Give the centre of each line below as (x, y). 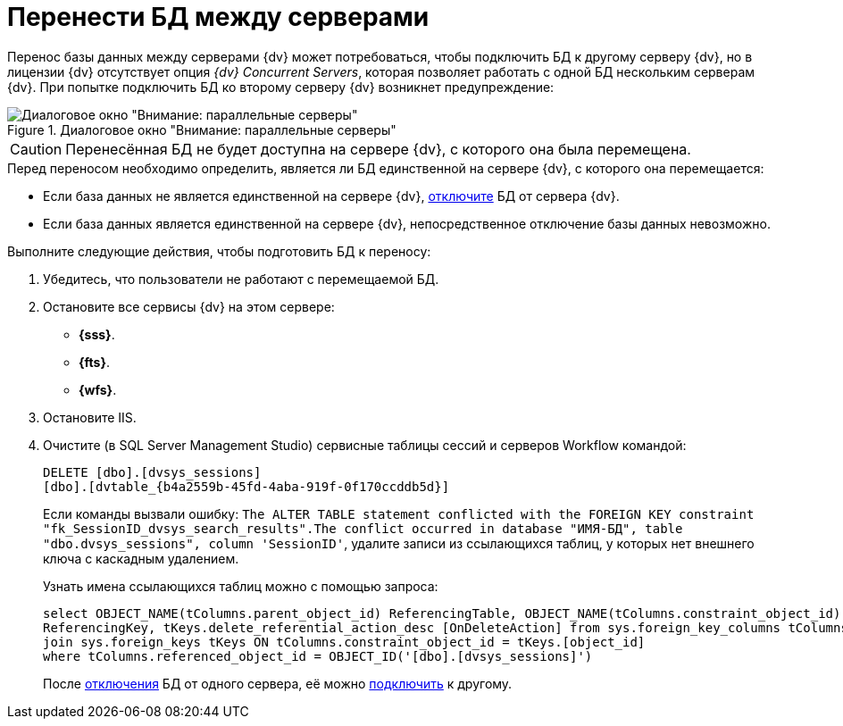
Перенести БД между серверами (218, 17)
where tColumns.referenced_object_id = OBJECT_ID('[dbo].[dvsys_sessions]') (318, 656)
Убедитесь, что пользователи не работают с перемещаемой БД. (241, 279)
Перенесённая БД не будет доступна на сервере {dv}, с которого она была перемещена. (378, 149)
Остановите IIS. (90, 417)
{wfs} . (98, 389)
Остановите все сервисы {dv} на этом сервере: (189, 306)
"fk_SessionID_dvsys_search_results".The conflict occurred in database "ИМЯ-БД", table (363, 528)
